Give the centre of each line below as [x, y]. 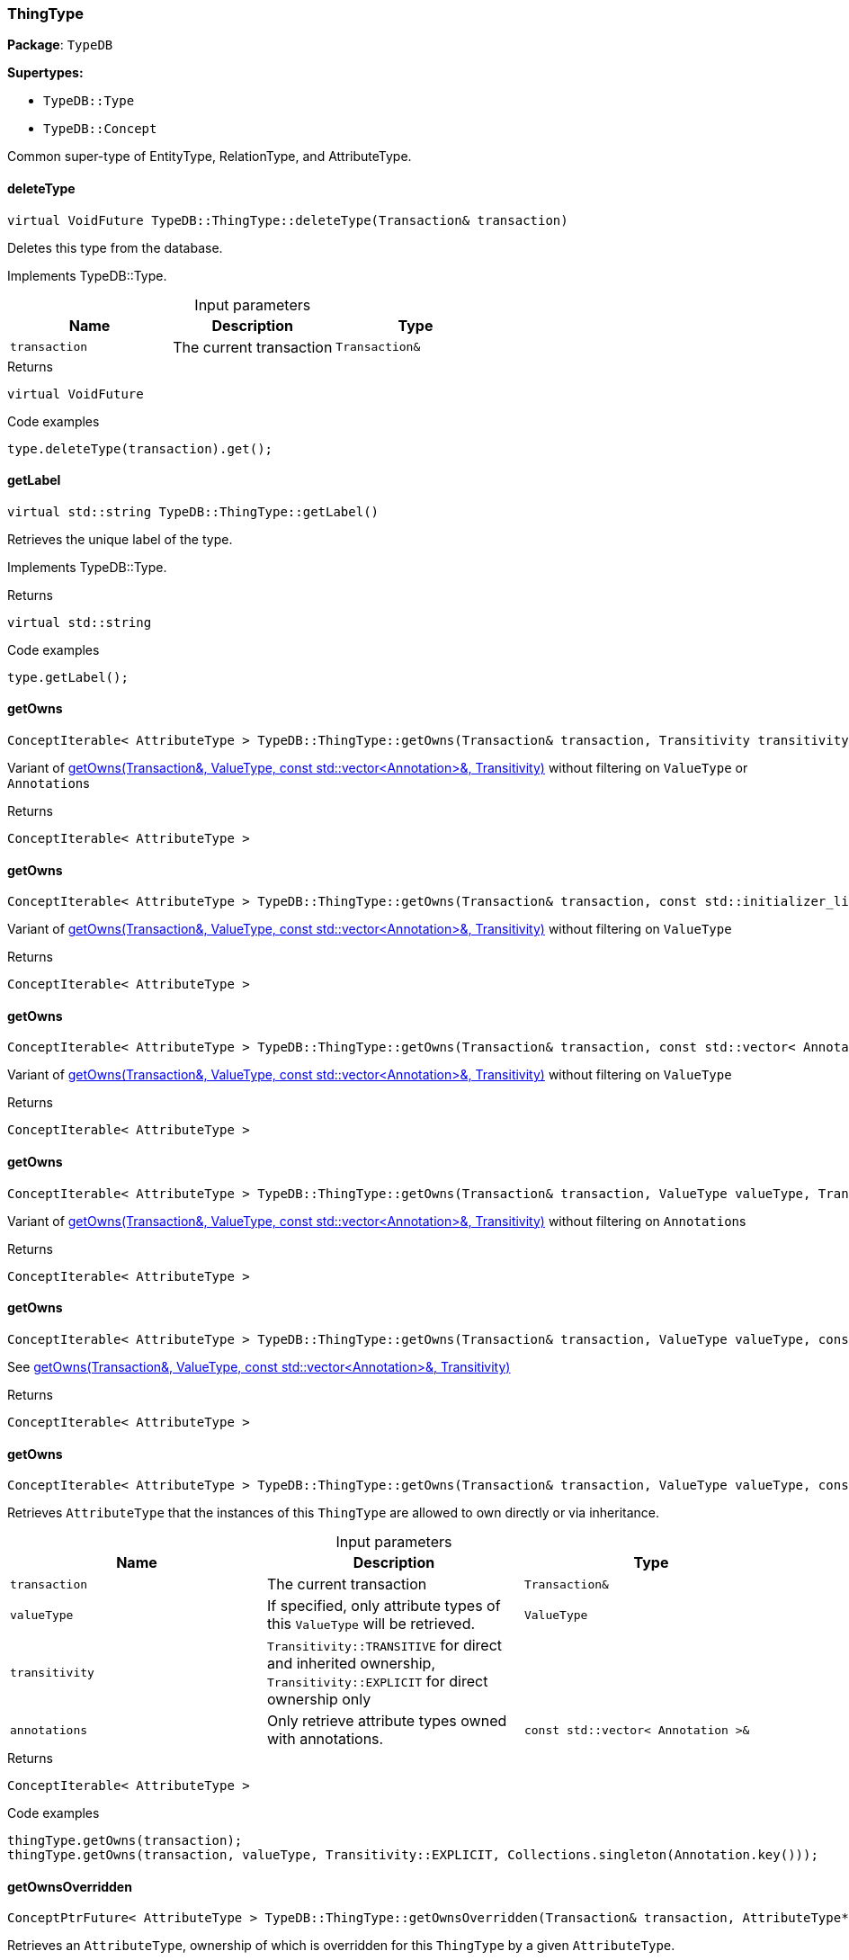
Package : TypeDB [60, 45]
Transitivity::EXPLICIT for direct [377, 1682]
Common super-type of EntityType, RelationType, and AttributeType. [210, 157]
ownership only [319, 1700]
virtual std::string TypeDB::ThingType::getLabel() [193, 511]
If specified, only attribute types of [384, 1606]
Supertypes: [45, 73]
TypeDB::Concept [100, 129]
